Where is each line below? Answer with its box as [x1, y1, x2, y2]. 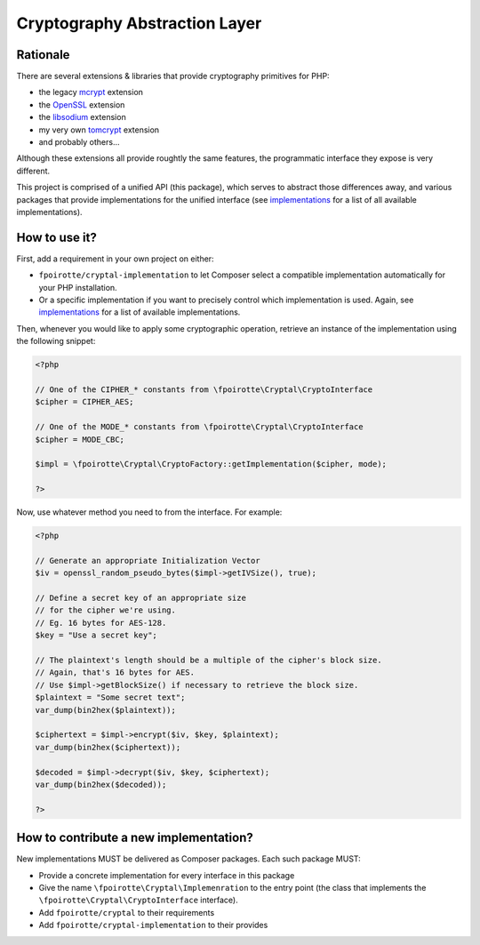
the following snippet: [16, 336, 96, 347]
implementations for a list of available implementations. [38, 307, 241, 317]
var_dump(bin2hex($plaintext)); [35, 705, 177, 715]
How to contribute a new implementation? [16, 830, 253, 845]
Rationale [16, 47, 70, 62]
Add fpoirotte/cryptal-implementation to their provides [38, 920, 268, 931]
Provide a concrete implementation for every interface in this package [38, 869, 295, 880]
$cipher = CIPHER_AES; [35, 396, 134, 407]
